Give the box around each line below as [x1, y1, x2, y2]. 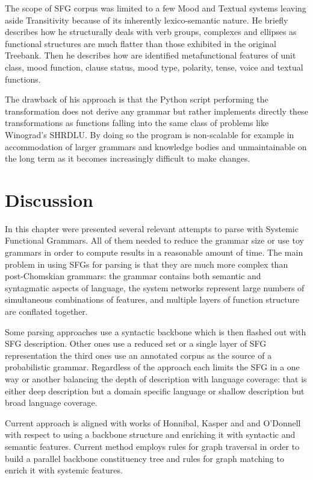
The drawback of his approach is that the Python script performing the [5, 93, 268, 106]
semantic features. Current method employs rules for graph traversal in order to [5, 440, 300, 452]
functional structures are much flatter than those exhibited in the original [5, 37, 276, 49]
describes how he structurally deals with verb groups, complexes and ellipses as [5, 25, 297, 38]
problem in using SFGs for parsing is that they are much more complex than [5, 257, 288, 270]
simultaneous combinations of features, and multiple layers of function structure [5, 293, 300, 306]
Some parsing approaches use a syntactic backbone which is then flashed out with [5, 325, 306, 338]
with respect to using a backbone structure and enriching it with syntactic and [5, 428, 296, 441]
